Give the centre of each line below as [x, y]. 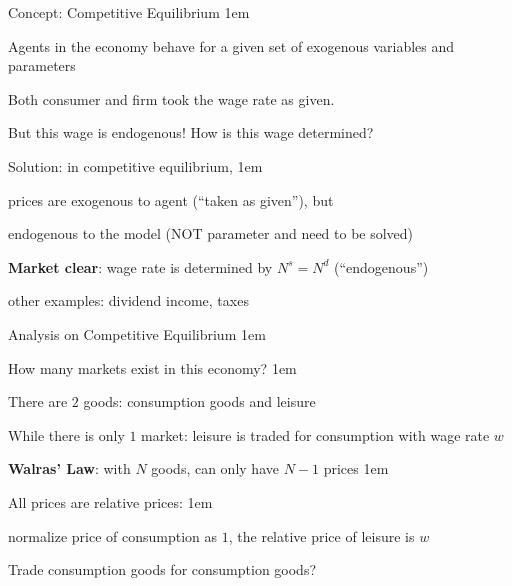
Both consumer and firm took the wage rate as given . [171, 98]
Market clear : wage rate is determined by [140, 266]
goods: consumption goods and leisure [199, 401]
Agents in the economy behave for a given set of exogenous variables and [231, 45]
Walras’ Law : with [69, 468]
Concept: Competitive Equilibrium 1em [129, 12]
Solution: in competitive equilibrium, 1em [135, 165]
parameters [42, 65]
